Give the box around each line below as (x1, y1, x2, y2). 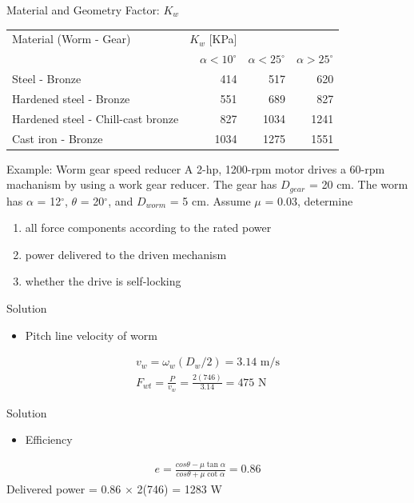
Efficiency (25, 431, 73, 448)
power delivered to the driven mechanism (25, 246, 227, 262)
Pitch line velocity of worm (25, 326, 157, 343)
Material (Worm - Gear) (12, 30, 131, 47)
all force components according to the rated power (25, 219, 272, 236)
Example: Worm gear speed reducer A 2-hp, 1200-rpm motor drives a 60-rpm (6, 160, 385, 177)
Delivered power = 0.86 (6, 481, 121, 497)
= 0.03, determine (265, 192, 353, 209)
